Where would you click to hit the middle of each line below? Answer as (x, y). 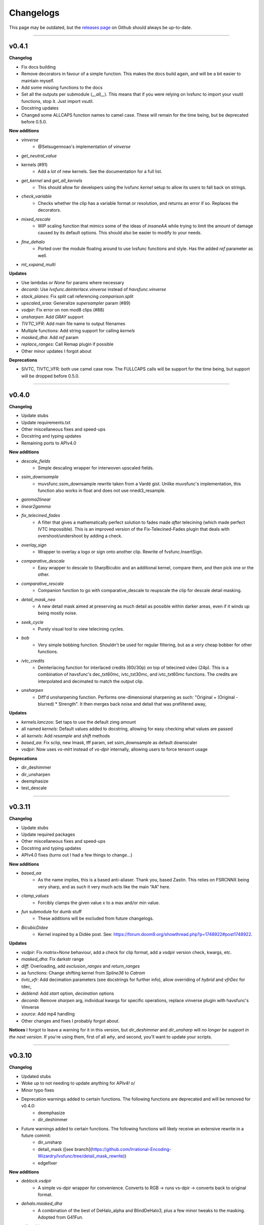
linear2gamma (36, 506)
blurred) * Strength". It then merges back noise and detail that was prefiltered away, (122, 704)
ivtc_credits (33, 661)
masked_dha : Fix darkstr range (53, 959)
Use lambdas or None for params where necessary (73, 282)
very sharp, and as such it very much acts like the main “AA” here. (104, 886)
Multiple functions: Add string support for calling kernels (78, 330)
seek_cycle (33, 622)
